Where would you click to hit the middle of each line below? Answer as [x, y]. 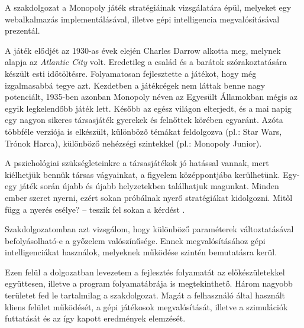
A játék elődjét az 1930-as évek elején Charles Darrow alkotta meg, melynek [143, 50]
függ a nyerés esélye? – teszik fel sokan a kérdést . [95, 209]
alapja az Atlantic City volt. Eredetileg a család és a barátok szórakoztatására [146, 62]
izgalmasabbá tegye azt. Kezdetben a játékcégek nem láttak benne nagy [135, 85]
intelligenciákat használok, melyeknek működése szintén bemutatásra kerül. [141, 252]
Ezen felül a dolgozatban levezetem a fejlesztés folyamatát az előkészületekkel [145, 272]
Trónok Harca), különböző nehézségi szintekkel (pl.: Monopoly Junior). [133, 143]
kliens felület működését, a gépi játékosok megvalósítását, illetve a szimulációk [146, 306]
